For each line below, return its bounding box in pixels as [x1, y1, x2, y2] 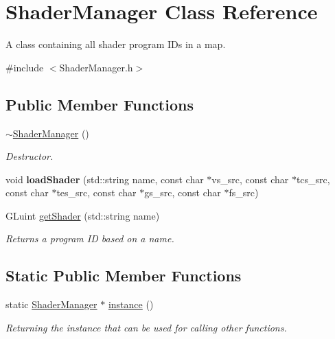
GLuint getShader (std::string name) [5, 208, 160, 222]
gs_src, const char [144, 185, 221, 200]
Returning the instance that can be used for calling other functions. [5, 320, 287, 334]
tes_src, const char [56, 185, 137, 200]
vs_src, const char [211, 172, 289, 186]
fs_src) [229, 185, 259, 200]
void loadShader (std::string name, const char [5, 172, 204, 186]
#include [5, 60, 44, 74]
